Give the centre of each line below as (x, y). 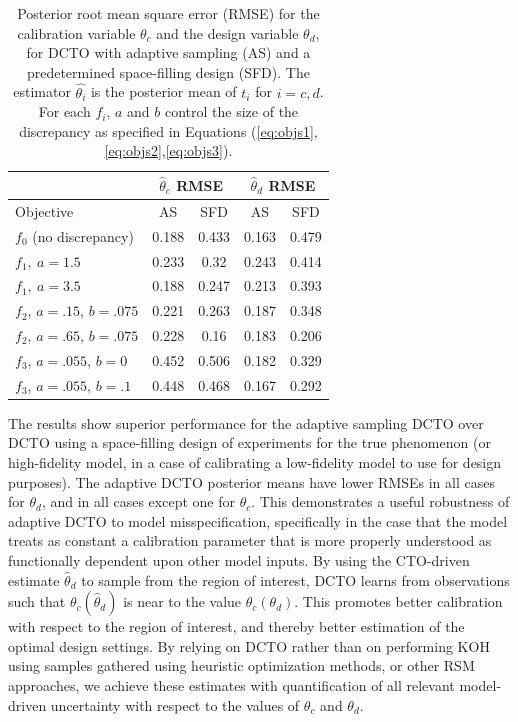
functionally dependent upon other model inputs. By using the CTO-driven (239, 559)
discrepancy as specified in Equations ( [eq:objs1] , (168, 130)
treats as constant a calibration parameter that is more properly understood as (250, 540)
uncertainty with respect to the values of (175, 704)
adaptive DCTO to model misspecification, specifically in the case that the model (258, 520)
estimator (42, 91)
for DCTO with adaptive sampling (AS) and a (168, 52)
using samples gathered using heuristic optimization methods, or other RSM (241, 665)
